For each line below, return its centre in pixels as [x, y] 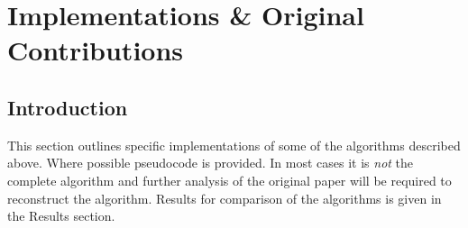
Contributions [96, 50]
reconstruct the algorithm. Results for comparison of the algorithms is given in [225, 198]
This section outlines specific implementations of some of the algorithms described [234, 145]
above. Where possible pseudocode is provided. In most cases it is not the [211, 163]
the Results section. [61, 216]
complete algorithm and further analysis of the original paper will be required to [229, 180]
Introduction [68, 107]
